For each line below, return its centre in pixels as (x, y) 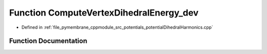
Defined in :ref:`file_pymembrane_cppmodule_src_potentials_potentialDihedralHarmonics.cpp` (117, 27)
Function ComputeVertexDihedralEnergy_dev (104, 13)
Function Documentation (48, 41)
